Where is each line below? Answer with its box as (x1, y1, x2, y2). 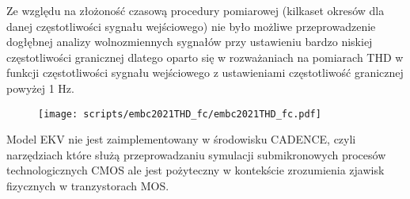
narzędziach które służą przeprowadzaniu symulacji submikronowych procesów (6, 146, 386, 163)
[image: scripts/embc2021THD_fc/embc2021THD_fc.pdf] (38, 108, 321, 120)
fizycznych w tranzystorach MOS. (6, 178, 169, 193)
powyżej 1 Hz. (6, 79, 74, 96)
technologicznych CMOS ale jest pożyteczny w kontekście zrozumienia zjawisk (6, 162, 385, 178)
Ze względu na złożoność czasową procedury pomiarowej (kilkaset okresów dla (6, 2, 385, 18)
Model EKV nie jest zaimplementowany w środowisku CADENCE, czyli (6, 131, 356, 147)
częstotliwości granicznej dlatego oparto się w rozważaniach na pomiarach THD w (6, 48, 404, 65)
